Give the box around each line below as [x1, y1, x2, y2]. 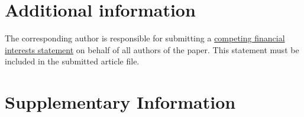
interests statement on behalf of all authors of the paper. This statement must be [5, 43, 299, 56]
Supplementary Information [5, 90, 236, 114]
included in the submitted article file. [5, 55, 140, 67]
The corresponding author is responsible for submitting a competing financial [5, 32, 285, 44]
